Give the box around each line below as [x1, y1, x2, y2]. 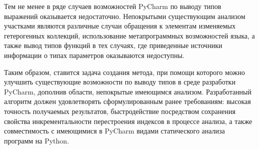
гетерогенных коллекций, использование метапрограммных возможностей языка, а [4, 30, 255, 40]
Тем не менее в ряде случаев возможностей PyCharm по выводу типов [4, 1, 221, 11]
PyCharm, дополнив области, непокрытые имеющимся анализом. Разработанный [4, 86, 252, 96]
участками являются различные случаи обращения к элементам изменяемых [4, 20, 235, 31]
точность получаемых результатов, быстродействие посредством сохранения [4, 105, 235, 116]
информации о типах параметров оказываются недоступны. [4, 49, 184, 60]
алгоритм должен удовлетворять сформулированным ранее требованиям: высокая [4, 96, 251, 106]
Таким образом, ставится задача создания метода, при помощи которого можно [4, 66, 245, 77]
